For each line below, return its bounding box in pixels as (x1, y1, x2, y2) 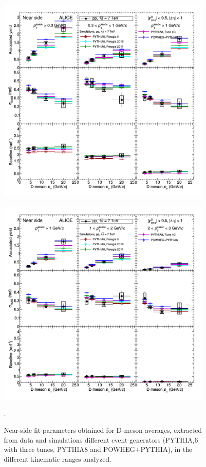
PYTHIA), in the (140, 444, 192, 454)
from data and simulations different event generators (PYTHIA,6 (4, 434, 198, 445)
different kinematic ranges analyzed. (4, 453, 112, 464)
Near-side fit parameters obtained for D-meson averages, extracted (4, 425, 202, 435)
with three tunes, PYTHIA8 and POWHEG (4, 444, 135, 454)
